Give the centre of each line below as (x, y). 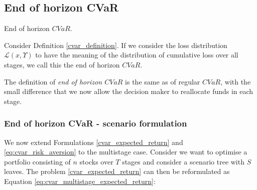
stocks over (96, 161)
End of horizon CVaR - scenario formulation (96, 123)
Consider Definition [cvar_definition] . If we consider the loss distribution (116, 45)
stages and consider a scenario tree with (183, 161)
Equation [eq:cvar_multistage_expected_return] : (80, 181)
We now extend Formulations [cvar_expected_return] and (94, 142)
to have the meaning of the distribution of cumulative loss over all (137, 55)
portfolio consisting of (37, 161)
